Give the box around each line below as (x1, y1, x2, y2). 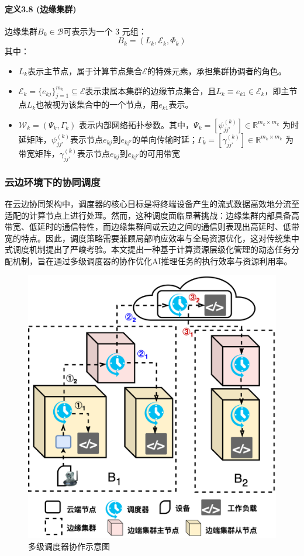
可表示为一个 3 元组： (63, 25, 147, 37)
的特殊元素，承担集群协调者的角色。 (147, 64, 286, 77)
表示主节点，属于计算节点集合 (27, 64, 143, 77)
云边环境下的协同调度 (5, 174, 101, 189)
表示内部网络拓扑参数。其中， (79, 118, 194, 130)
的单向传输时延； (132, 133, 198, 145)
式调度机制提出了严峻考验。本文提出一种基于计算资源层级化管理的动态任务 (5, 243, 291, 255)
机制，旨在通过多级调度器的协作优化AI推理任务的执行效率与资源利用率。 (12, 254, 292, 267)
